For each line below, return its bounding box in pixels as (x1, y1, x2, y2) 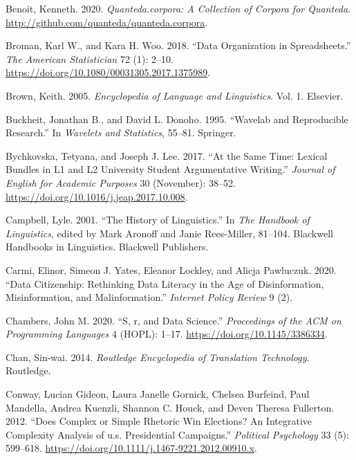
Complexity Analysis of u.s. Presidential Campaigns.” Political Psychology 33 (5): (6, 427, 349, 441)
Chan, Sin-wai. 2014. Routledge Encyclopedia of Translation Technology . (6, 349, 310, 364)
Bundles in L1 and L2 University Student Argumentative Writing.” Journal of (6, 162, 335, 176)
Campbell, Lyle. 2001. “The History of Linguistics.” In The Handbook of (6, 212, 310, 227)
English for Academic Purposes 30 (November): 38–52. (6, 175, 236, 190)
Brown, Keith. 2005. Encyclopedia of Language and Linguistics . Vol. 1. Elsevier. (6, 88, 344, 102)
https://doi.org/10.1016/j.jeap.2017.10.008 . (6, 189, 188, 203)
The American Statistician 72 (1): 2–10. (6, 51, 174, 66)
